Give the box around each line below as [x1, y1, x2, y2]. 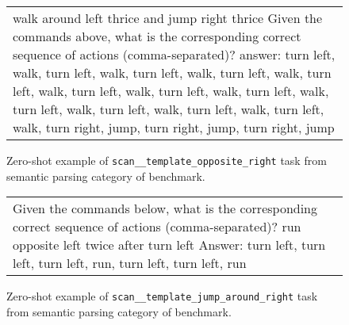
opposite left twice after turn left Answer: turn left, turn [13, 235, 326, 254]
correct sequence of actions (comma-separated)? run [13, 217, 301, 236]
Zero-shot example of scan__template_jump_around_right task [6, 288, 318, 304]
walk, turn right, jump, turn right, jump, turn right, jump [13, 118, 335, 136]
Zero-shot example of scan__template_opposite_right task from [6, 152, 327, 168]
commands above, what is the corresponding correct [13, 27, 301, 45]
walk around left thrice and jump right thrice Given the [13, 9, 323, 27]
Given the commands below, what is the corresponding [13, 199, 318, 218]
